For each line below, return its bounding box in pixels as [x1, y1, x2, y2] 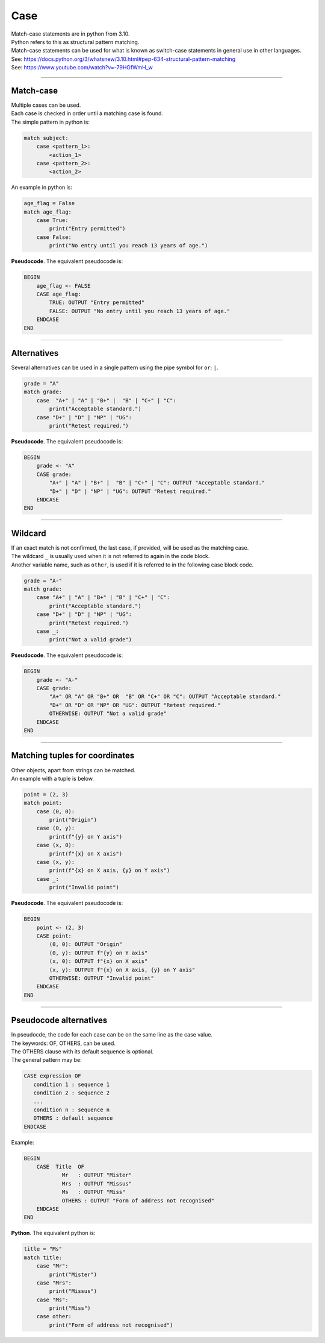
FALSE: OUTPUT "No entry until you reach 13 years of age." [49, 308, 231, 314]
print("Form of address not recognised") [49, 1321, 173, 1329]
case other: [36, 1313, 72, 1320]
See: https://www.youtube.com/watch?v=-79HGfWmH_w [11, 64, 153, 71]
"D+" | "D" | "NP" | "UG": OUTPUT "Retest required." [49, 487, 211, 495]
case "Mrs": [36, 1279, 72, 1286]
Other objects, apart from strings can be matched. [11, 766, 135, 773]
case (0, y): [36, 825, 75, 832]
